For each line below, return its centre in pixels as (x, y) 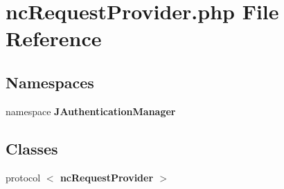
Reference (54, 38)
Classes (32, 148)
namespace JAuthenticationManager (91, 111)
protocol (23, 177)
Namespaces (50, 82)
